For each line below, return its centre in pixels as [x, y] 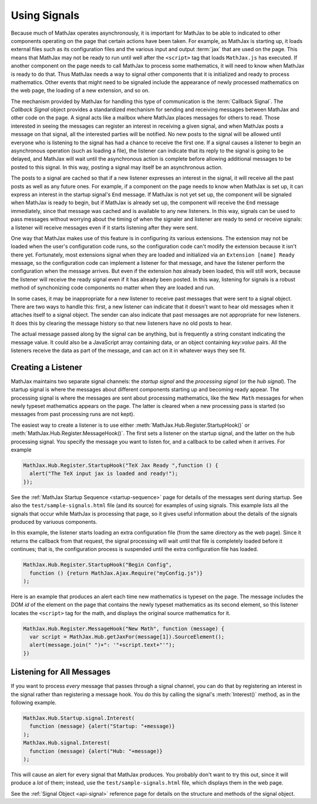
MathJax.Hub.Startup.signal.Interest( [79, 718]
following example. [34, 703]
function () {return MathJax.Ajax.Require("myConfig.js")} [116, 573]
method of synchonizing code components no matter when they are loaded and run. [113, 288]
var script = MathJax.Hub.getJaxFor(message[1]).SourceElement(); [127, 637]
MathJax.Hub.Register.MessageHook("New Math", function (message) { [124, 629]
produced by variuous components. [54, 521]
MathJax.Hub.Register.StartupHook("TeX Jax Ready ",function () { [121, 466]
